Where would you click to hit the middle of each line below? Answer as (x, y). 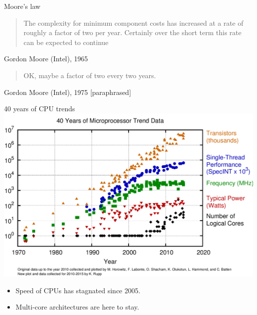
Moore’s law (22, 6)
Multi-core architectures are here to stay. (77, 307)
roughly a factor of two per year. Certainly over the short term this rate (132, 32)
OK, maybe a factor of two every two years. (90, 75)
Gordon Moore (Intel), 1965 (46, 59)
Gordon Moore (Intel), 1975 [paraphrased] (68, 92)
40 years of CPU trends (40, 109)
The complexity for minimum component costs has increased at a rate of (133, 22)
